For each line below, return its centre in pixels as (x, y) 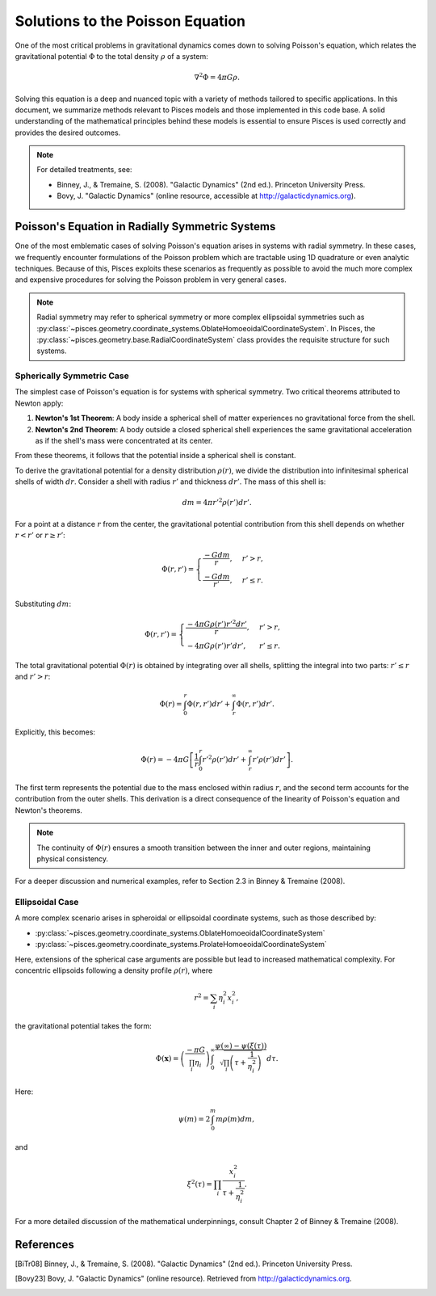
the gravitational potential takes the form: (84, 1025)
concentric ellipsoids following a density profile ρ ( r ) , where (114, 970)
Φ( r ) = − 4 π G (165, 760)
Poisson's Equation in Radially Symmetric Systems (145, 227)
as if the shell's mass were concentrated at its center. (124, 440)
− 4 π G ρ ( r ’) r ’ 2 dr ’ (217, 623)
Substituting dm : (43, 604)
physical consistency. (73, 858)
